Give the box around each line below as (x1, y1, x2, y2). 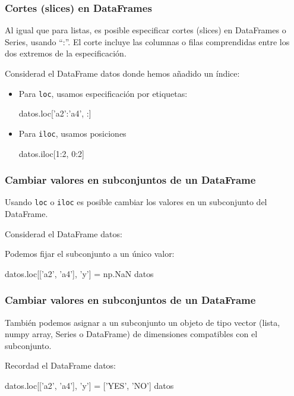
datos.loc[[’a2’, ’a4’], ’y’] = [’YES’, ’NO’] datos (5, 379, 174, 391)
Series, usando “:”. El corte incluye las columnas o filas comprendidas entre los (5, 35, 290, 48)
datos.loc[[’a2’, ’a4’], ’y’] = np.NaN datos (5, 267, 154, 279)
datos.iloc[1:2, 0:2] (18, 147, 84, 159)
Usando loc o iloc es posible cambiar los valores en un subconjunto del (5, 196, 267, 208)
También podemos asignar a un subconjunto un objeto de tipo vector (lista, (5, 316, 280, 328)
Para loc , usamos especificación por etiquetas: (18, 87, 188, 99)
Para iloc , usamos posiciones (18, 127, 127, 139)
